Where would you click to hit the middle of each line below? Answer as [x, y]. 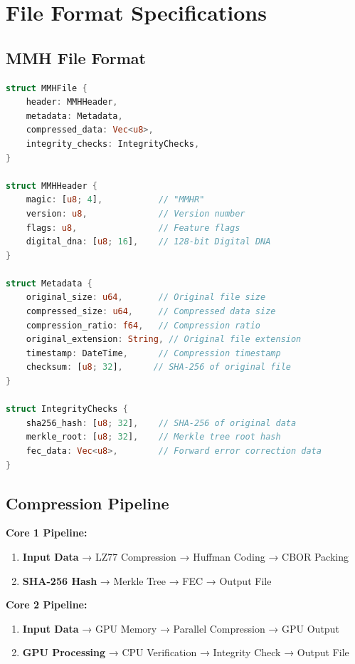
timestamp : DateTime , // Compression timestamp [153, 353]
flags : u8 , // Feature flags [133, 228]
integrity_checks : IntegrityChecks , [113, 144]
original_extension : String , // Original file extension [164, 339]
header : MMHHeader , [72, 102]
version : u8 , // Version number [136, 213]
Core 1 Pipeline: [47, 533]
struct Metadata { [49, 283]
